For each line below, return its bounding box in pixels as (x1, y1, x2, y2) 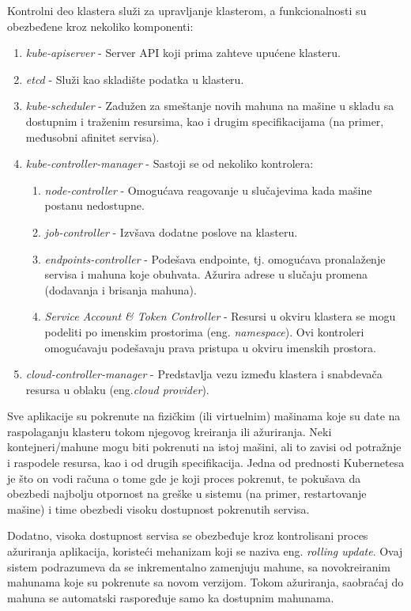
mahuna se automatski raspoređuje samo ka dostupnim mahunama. (7, 589, 334, 605)
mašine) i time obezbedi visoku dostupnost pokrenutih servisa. (7, 500, 310, 517)
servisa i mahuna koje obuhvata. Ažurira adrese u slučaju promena (44, 266, 368, 283)
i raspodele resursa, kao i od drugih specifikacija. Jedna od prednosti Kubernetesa (7, 454, 405, 471)
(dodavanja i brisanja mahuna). (44, 281, 197, 298)
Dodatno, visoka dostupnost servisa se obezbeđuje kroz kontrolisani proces (7, 527, 368, 544)
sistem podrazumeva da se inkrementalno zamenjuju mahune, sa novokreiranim (7, 558, 391, 575)
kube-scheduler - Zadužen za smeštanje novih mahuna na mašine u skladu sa (25, 97, 394, 114)
